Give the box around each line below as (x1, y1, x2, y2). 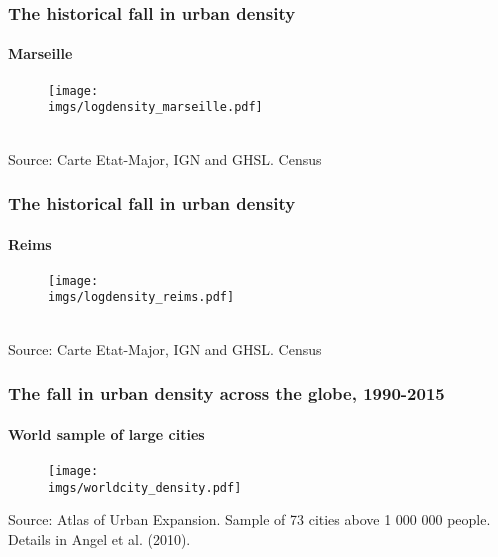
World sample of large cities (8, 423, 205, 444)
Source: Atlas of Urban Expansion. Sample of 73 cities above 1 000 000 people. (8, 509, 491, 530)
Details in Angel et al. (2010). (8, 528, 191, 549)
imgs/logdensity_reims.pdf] (48, 290, 235, 305)
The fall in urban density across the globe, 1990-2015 (8, 381, 445, 406)
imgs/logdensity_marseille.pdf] (48, 100, 263, 115)
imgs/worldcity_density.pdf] (48, 480, 242, 495)
